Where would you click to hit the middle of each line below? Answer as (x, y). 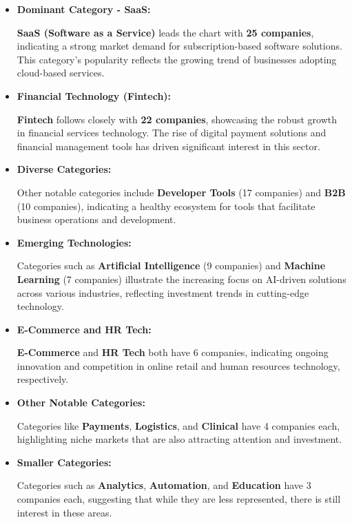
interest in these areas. (64, 512)
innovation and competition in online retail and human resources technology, (178, 365)
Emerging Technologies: (74, 242)
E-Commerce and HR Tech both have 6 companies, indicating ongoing (173, 352)
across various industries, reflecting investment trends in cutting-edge (163, 292)
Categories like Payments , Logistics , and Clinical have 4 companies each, (178, 425)
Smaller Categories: (64, 462)
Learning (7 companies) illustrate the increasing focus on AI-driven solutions (182, 279)
